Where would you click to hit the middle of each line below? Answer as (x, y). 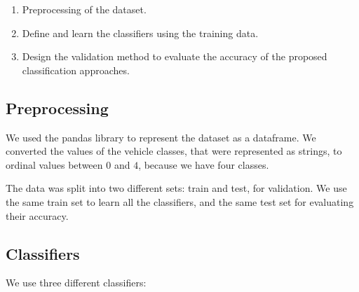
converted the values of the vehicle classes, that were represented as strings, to (174, 151)
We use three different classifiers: (76, 283)
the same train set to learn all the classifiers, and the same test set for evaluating (180, 201)
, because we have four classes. (204, 164)
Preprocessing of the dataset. (84, 9)
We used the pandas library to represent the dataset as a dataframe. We (161, 137)
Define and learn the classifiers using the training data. (140, 33)
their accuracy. (37, 215)
